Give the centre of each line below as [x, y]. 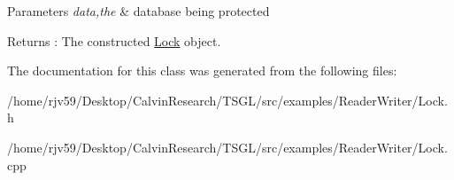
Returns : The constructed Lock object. [114, 40]
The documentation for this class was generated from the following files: [202, 70]
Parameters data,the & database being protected [139, 11]
